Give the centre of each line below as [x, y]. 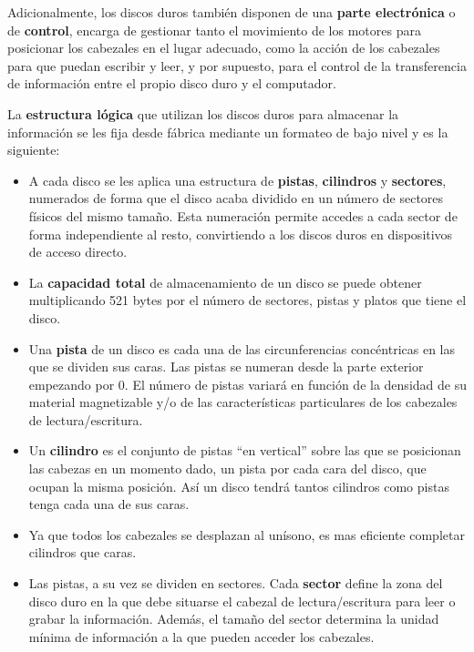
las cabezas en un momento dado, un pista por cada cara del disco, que [227, 469]
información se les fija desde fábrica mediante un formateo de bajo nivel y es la [228, 132]
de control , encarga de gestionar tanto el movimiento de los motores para [214, 30]
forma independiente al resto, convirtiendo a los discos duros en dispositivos [241, 234]
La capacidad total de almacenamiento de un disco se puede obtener [225, 282]
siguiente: [34, 150]
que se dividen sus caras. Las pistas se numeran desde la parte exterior [226, 367]
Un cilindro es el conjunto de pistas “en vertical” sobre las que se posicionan [245, 450]
